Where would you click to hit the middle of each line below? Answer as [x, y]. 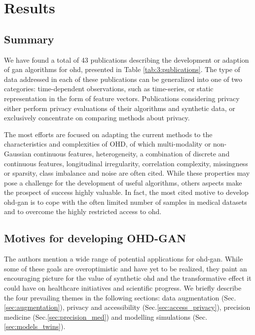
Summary [29, 39]
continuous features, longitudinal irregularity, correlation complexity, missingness [126, 163]
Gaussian [18, 153]
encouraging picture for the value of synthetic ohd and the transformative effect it [128, 278]
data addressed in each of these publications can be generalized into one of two [123, 79]
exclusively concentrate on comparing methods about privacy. [97, 118]
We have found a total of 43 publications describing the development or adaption [127, 59]
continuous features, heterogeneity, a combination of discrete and [132, 153]
